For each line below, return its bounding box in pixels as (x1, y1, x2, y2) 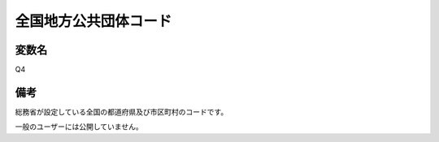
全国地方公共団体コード (15, 12, 172, 30)
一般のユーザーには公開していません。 (15, 122, 143, 131)
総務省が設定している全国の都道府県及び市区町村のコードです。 (15, 106, 228, 117)
